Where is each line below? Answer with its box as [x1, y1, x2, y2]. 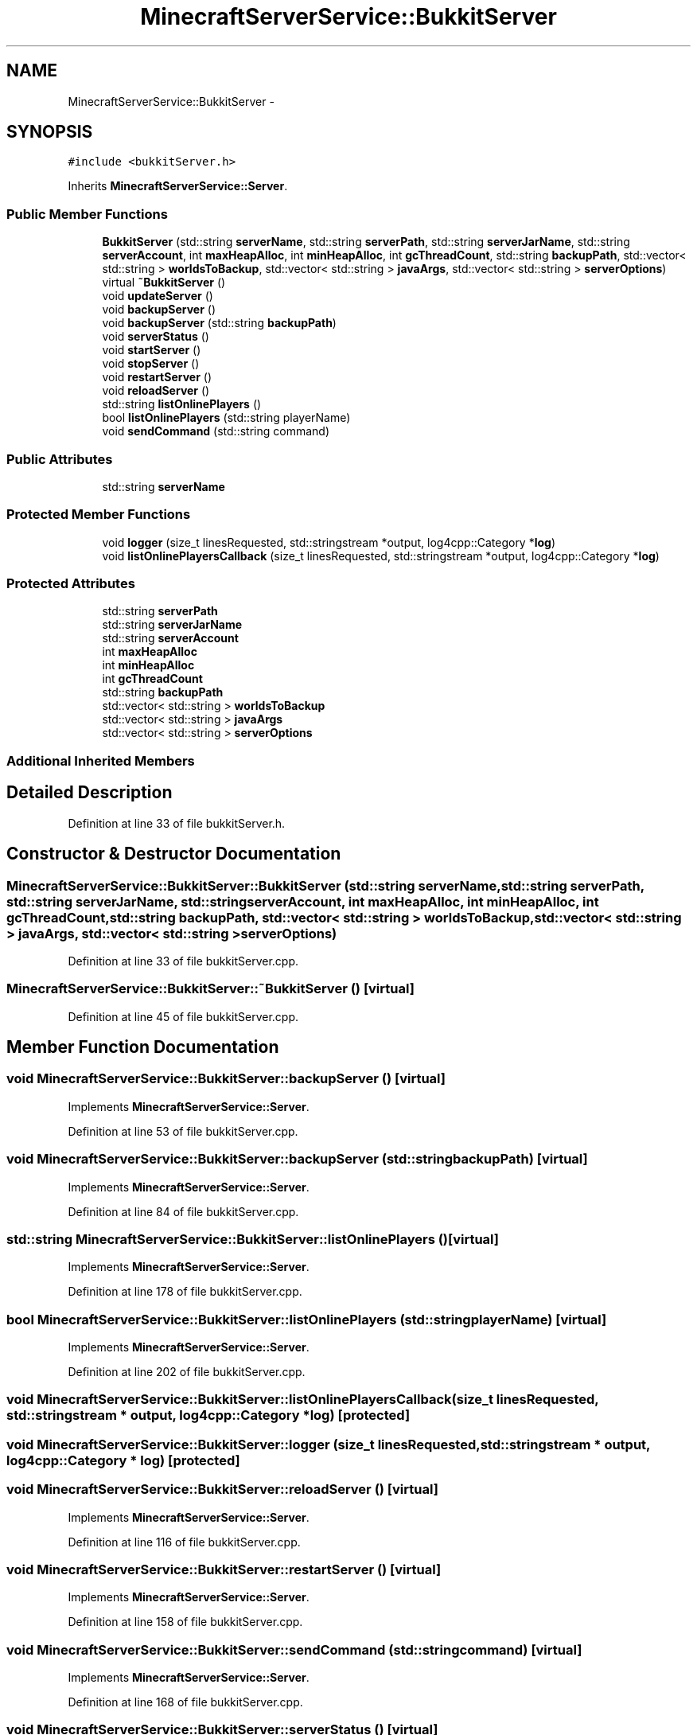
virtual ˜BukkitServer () [102, 275, 226, 290]
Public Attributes [6, 450, 113, 467]
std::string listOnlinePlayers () [102, 397, 262, 411]
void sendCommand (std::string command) [102, 424, 329, 439]
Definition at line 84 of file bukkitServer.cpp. [68, 1204, 299, 1218]
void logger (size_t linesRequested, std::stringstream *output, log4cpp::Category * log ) [102, 535, 556, 549]
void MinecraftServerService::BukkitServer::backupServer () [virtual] [6, 1070, 446, 1087]
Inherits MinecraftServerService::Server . [68, 179, 288, 193]
